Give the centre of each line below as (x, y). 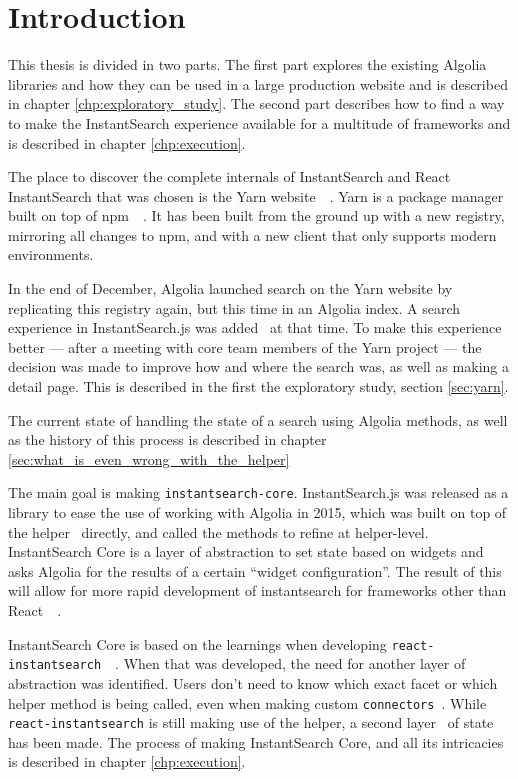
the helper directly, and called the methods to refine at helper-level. (218, 531)
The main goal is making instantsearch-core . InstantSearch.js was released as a (258, 492)
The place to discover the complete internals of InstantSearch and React (229, 176)
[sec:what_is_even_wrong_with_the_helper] (149, 458)
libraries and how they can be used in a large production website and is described (258, 83)
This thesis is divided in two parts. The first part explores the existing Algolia (247, 64)
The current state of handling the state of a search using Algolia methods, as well (258, 419)
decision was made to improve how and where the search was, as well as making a (258, 366)
